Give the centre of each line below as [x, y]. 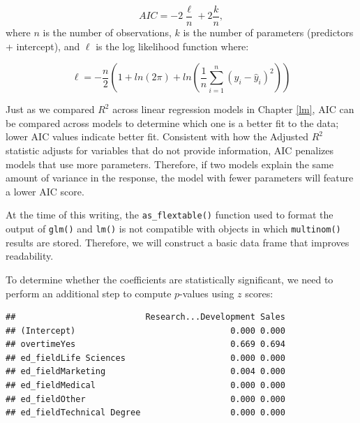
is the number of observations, [107, 32]
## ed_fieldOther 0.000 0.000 [145, 399]
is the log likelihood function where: [172, 46]
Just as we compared [50, 109]
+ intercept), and [43, 46]
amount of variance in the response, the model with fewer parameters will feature [180, 178]
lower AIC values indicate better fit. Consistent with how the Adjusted [157, 136]
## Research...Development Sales [145, 317]
